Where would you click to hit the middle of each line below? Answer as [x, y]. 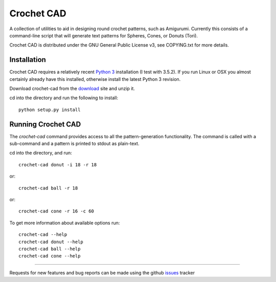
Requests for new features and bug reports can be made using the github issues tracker [102, 273]
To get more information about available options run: [65, 223]
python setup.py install [50, 110]
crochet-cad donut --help [51, 242]
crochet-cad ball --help [50, 249]
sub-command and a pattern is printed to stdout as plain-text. [74, 144]
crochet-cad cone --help [50, 256]
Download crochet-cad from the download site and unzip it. [72, 89]
